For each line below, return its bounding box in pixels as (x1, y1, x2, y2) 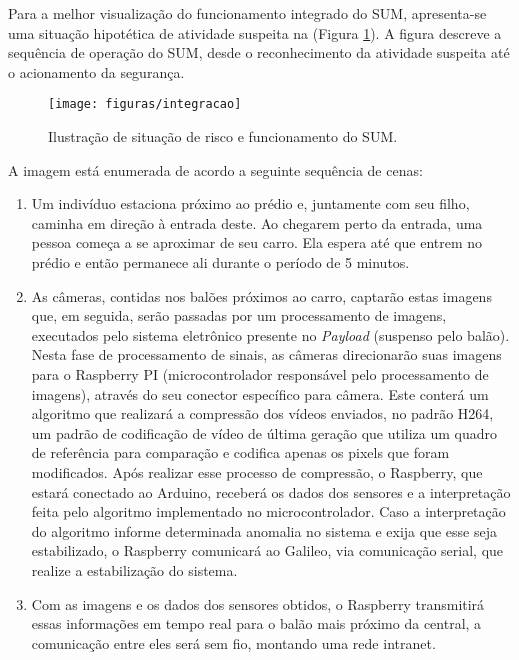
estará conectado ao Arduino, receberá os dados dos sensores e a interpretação (31, 481, 511, 502)
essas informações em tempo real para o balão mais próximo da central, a (31, 613, 482, 634)
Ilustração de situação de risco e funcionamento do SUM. (48, 126, 398, 147)
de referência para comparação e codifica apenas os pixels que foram (31, 442, 450, 463)
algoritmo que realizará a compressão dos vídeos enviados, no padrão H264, (31, 403, 494, 424)
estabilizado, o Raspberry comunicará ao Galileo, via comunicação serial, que (31, 540, 504, 561)
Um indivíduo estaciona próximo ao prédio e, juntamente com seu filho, (31, 193, 470, 214)
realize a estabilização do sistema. (31, 559, 238, 580)
